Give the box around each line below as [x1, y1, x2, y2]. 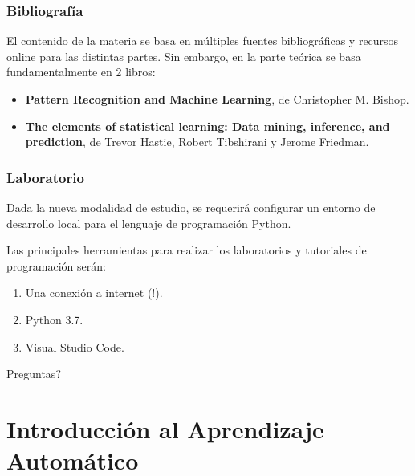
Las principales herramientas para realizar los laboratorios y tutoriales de [6, 242, 367, 258]
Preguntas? [6, 365, 61, 382]
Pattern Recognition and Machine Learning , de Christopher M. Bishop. [25, 91, 409, 107]
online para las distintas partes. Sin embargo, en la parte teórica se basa [6, 47, 361, 64]
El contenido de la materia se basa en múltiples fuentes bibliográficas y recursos [6, 32, 399, 49]
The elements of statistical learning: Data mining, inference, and [25, 117, 390, 134]
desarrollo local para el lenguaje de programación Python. [6, 214, 291, 231]
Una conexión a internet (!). [25, 284, 163, 301]
